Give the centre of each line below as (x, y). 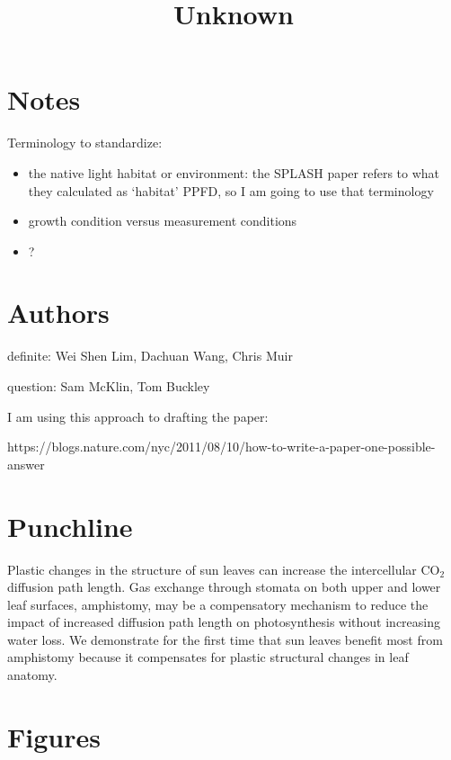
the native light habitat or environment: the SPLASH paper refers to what (234, 172)
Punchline (70, 526)
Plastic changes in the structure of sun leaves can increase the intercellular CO (224, 569)
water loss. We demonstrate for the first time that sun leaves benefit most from (225, 639)
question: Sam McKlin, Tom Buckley (109, 386)
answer (26, 464)
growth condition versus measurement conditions (163, 221)
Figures (54, 736)
